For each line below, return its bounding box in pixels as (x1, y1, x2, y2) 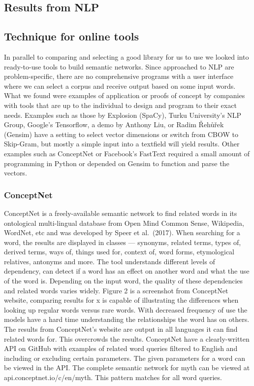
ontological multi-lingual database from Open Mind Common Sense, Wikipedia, (4, 217, 244, 228)
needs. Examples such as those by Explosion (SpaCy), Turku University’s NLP (4, 109, 242, 120)
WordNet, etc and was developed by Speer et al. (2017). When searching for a (4, 227, 240, 238)
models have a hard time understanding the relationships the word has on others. (4, 314, 250, 324)
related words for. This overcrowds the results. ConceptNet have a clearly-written (4, 333, 250, 344)
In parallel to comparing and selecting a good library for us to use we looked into (4, 51, 249, 62)
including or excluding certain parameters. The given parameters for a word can (4, 352, 246, 363)
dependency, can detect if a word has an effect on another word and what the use (4, 266, 250, 276)
